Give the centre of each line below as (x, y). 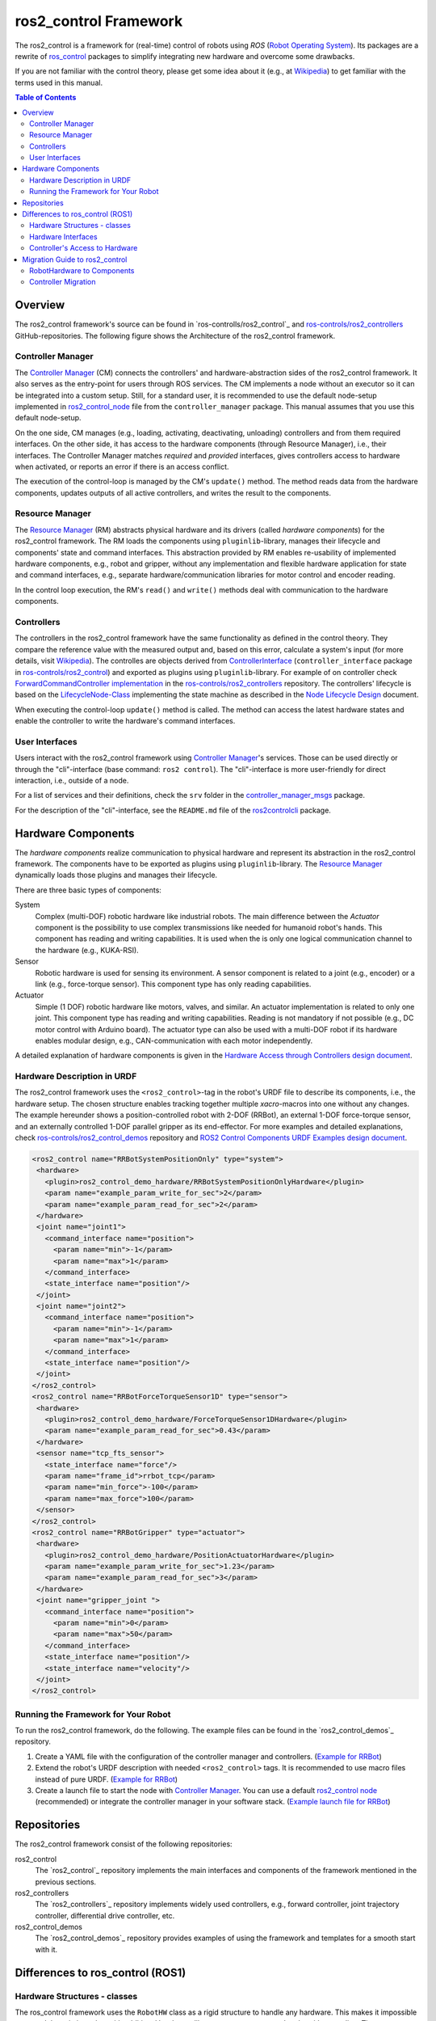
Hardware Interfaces (63, 236)
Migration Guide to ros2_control (75, 259)
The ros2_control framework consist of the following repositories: (124, 1844)
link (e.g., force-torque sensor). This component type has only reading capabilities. (173, 984)
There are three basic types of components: (88, 890)
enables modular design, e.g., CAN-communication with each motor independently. (174, 1040)
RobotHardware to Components (82, 270)
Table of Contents (46, 98)
